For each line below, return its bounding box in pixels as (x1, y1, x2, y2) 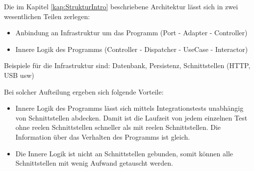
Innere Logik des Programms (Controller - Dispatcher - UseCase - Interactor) (15, 44, 248, 54)
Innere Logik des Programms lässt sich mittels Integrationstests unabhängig (15, 103, 244, 113)
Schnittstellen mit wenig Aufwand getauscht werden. (15, 158, 173, 168)
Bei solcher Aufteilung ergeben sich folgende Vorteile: (4, 86, 164, 97)
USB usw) (4, 70, 34, 80)
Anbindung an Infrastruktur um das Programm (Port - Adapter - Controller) (15, 27, 248, 38)
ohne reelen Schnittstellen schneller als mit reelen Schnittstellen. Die (15, 122, 221, 132)
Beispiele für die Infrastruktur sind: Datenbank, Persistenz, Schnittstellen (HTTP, (4, 60, 251, 71)
